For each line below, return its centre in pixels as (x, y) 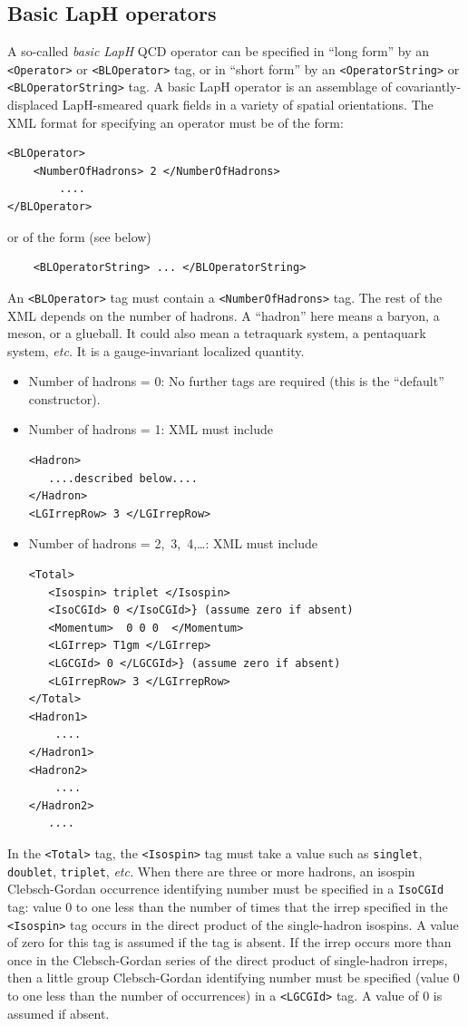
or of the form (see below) (79, 236)
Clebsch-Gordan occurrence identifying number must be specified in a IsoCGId (226, 889)
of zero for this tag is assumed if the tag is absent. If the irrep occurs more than (229, 942)
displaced (33, 105)
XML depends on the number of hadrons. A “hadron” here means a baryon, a (224, 315)
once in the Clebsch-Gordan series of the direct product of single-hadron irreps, (228, 959)
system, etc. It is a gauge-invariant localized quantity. (156, 350)
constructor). (64, 398)
